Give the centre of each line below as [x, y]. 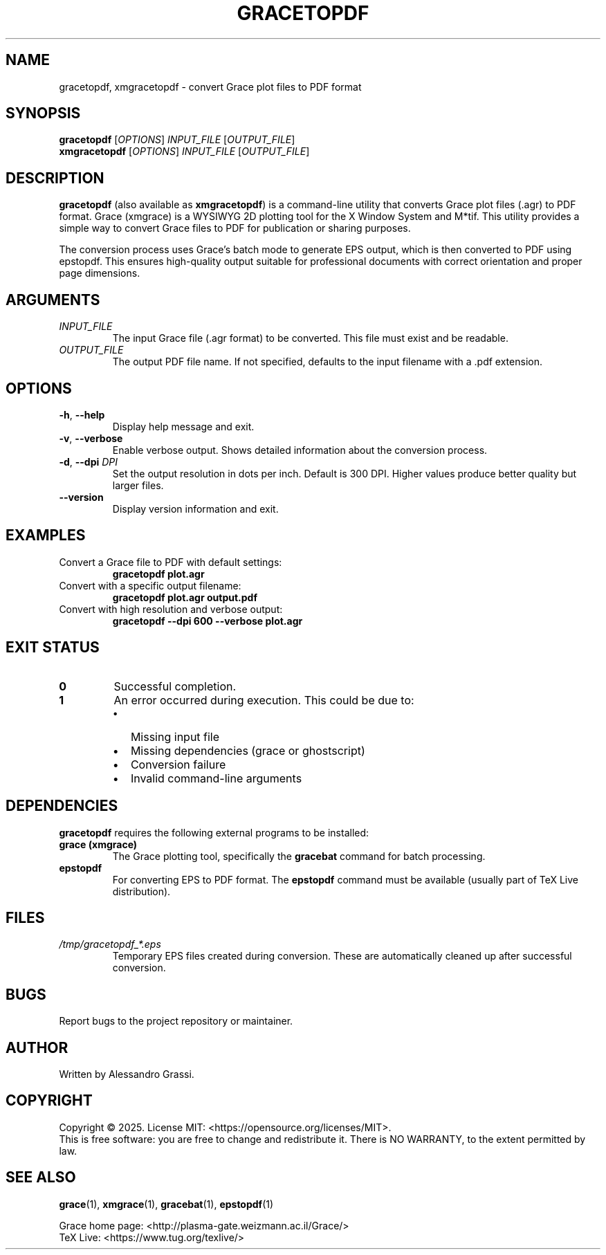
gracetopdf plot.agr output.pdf [185, 597]
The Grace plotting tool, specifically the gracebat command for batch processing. [299, 856]
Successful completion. [175, 686]
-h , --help [82, 414]
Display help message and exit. [183, 426]
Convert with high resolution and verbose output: [171, 609]
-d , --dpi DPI [89, 461]
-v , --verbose [91, 438]
